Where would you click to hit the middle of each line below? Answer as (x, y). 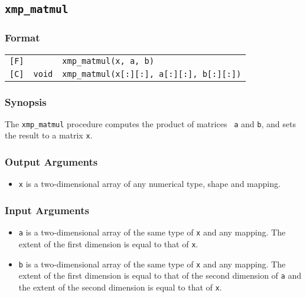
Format (22, 38)
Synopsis (26, 101)
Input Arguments (47, 210)
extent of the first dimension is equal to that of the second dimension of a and (160, 275)
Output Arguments (51, 162)
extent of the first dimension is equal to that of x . (108, 243)
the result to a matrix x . (49, 135)
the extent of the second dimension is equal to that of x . (120, 287)
